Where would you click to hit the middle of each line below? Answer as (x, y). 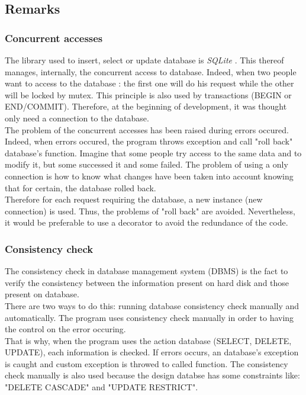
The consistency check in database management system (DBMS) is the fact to (146, 271)
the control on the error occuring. (65, 329)
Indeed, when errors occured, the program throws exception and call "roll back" (149, 141)
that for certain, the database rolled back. (80, 187)
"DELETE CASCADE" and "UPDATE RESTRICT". (102, 387)
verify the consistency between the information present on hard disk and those (147, 282)
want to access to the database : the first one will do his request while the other (149, 83)
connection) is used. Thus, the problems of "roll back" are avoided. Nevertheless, (150, 211)
